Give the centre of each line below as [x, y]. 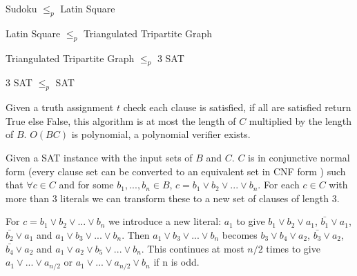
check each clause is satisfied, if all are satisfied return [237, 107]
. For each [279, 185]
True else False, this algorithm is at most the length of [121, 120]
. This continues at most [193, 248]
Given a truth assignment [60, 107]
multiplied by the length [300, 120]
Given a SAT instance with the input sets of [99, 157]
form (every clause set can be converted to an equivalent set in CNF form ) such [176, 171]
